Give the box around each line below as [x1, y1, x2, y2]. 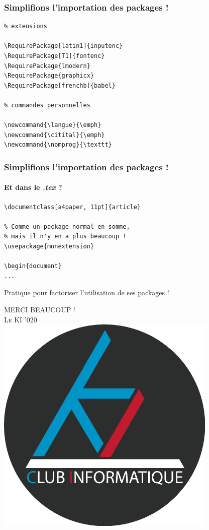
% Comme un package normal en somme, [4, 223, 130, 230]
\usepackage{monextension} [4, 242, 94, 250]
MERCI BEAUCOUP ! [4, 304, 75, 314]
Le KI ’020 [4, 314, 37, 324]
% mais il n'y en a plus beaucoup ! [4, 233, 127, 240]
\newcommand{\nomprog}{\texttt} [4, 141, 112, 149]
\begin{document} [4, 262, 62, 270]
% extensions [4, 23, 47, 30]
